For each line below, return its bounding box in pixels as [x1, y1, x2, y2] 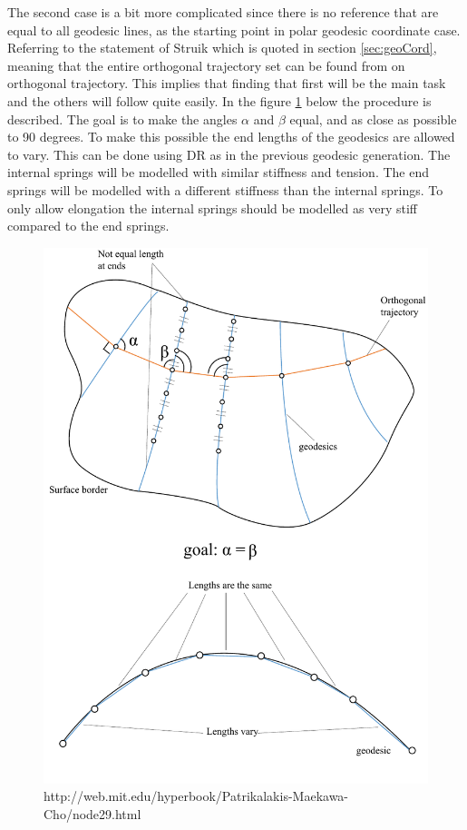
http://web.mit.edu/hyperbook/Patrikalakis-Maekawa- [44, 786, 349, 805]
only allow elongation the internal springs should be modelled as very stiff [7, 198, 418, 217]
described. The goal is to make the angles [7, 109, 238, 128]
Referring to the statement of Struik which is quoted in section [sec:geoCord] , [7, 38, 437, 57]
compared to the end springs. [7, 216, 170, 235]
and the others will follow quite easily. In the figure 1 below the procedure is [7, 91, 432, 110]
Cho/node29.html [44, 804, 141, 823]
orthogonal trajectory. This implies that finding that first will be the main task [7, 74, 446, 93]
